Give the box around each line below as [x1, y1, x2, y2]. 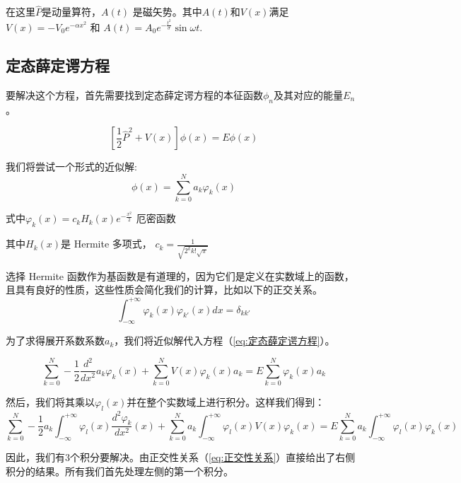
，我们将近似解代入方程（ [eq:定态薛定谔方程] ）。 [114, 333, 335, 348]
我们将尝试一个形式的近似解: [6, 159, 137, 174]
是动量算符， [42, 4, 101, 19]
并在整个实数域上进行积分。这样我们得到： [127, 395, 325, 409]
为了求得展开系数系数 [6, 333, 105, 348]
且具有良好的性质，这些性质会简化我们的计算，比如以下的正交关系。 [6, 282, 322, 297]
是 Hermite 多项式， [61, 236, 152, 251]
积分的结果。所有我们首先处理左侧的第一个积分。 [6, 463, 233, 478]
